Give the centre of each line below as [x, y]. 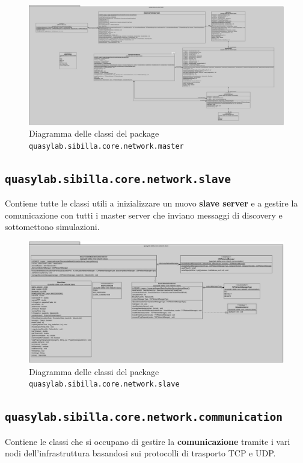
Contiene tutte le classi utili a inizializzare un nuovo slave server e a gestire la [151, 203]
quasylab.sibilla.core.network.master [106, 146]
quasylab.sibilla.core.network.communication [144, 417]
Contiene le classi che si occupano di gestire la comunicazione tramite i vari [148, 441]
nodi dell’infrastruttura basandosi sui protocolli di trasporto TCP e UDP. [140, 453]
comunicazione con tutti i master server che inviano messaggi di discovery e [144, 215]
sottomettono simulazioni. [52, 227]
